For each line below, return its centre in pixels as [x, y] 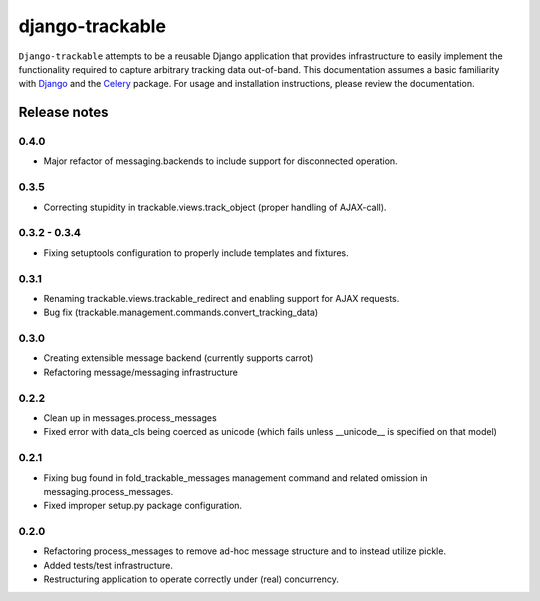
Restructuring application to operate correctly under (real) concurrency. [191, 579]
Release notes [63, 112]
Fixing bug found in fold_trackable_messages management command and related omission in [236, 477]
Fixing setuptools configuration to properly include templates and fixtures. [196, 252]
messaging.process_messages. [108, 491]
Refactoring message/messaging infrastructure [141, 372]
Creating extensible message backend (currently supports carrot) [178, 358]
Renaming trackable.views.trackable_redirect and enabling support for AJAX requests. [221, 298]
